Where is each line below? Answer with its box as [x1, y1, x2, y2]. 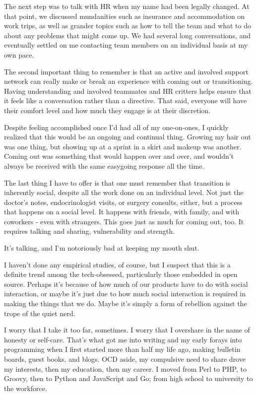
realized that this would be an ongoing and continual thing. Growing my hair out [4, 132, 251, 142]
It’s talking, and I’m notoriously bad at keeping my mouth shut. [4, 243, 199, 253]
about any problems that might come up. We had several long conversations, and [4, 30, 251, 40]
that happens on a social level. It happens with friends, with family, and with [4, 206, 240, 217]
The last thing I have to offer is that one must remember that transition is [4, 177, 231, 188]
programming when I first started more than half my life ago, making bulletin [4, 344, 241, 354]
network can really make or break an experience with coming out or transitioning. [4, 76, 253, 86]
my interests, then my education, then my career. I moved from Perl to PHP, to [4, 363, 247, 374]
